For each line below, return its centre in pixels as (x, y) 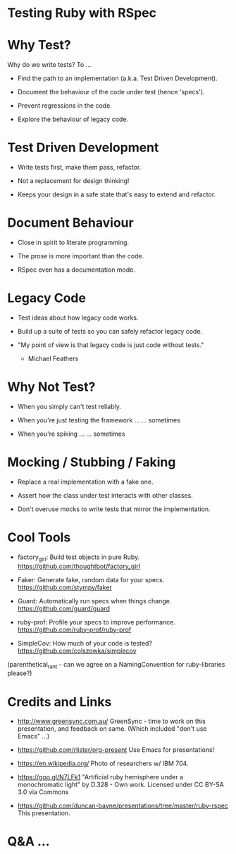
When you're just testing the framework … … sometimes (99, 420)
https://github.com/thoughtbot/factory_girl (79, 566)
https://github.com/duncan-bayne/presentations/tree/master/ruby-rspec (123, 806)
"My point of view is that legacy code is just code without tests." (111, 345)
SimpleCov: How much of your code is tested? (85, 643)
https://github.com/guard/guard (64, 608)
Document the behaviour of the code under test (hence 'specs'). (111, 92)
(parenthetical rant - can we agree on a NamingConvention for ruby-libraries (116, 665)
